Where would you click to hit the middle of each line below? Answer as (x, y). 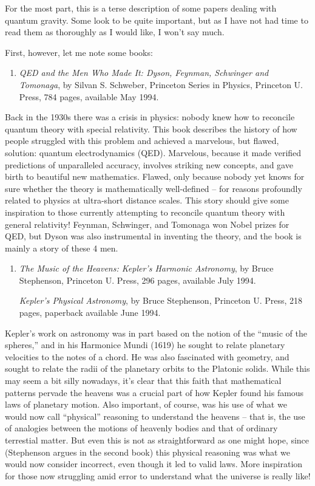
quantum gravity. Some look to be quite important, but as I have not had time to (157, 20)
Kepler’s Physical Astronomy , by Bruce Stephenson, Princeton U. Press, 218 (161, 300)
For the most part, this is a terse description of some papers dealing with (141, 8)
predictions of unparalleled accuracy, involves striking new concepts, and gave (149, 164)
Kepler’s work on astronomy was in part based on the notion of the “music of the (156, 333)
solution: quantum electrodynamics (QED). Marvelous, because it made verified (153, 152)
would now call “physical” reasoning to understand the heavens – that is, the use (155, 416)
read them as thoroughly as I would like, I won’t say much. (115, 32)
